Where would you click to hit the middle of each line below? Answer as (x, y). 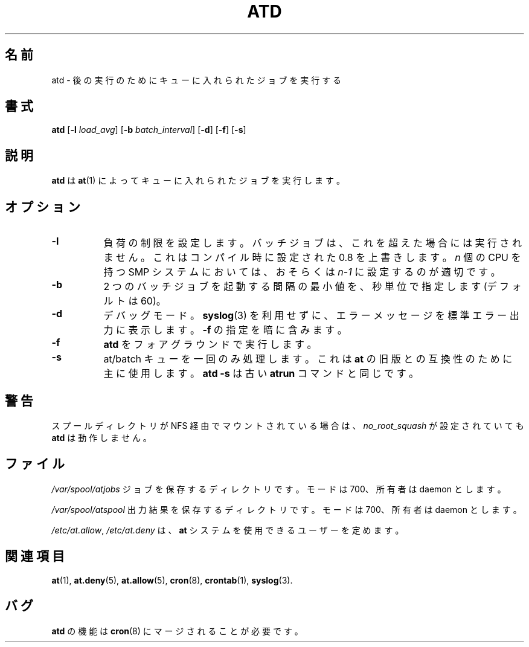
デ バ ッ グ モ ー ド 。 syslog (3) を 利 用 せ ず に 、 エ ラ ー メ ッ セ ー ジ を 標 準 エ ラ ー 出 (311, 316)
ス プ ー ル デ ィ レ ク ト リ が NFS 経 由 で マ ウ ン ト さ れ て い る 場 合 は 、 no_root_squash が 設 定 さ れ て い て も (288, 425)
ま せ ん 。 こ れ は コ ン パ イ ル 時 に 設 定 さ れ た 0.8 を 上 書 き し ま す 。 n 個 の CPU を (312, 258)
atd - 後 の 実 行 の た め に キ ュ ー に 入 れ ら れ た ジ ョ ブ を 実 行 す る (197, 80)
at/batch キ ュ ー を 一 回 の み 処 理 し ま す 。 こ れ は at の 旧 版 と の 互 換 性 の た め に (308, 359)
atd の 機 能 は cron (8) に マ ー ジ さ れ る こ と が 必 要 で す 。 (177, 631)
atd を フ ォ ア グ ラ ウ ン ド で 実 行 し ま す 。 (210, 345)
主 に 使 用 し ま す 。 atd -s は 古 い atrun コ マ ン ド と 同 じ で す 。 (261, 374)
